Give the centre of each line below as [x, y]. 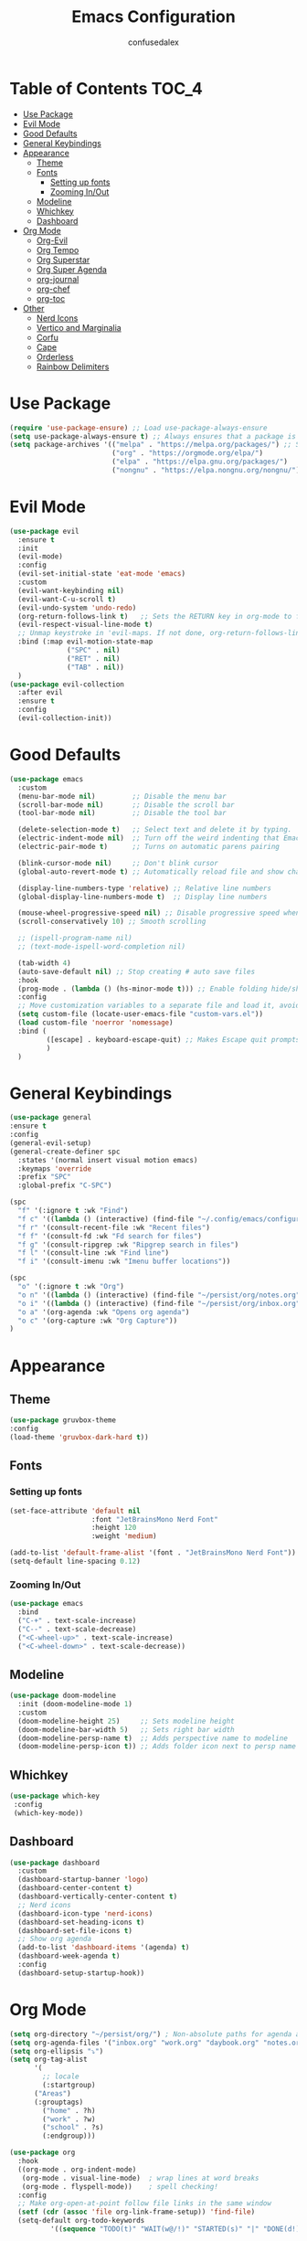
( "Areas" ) [52, 2093]
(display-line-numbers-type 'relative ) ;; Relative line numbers [145, 888]
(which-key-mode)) [48, 1813]
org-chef [53, 289]
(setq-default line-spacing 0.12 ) [75, 1561]
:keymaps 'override [55, 1168]
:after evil [41, 693]
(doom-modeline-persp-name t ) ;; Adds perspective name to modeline [153, 1738]
